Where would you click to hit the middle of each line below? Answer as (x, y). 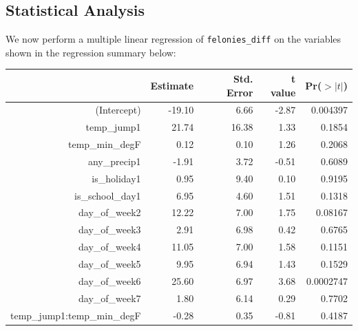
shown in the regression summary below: (91, 52)
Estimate (172, 85)
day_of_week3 (110, 229)
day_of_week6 (110, 280)
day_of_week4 (110, 247)
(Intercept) (118, 110)
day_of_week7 (110, 298)
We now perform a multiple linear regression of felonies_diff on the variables (173, 39)
